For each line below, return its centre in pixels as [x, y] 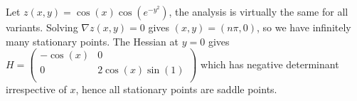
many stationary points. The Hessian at [92, 41]
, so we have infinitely [304, 27]
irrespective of [36, 89]
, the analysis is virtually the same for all [259, 11]
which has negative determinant [270, 64]
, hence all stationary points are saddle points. [176, 89]
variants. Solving [42, 27]
